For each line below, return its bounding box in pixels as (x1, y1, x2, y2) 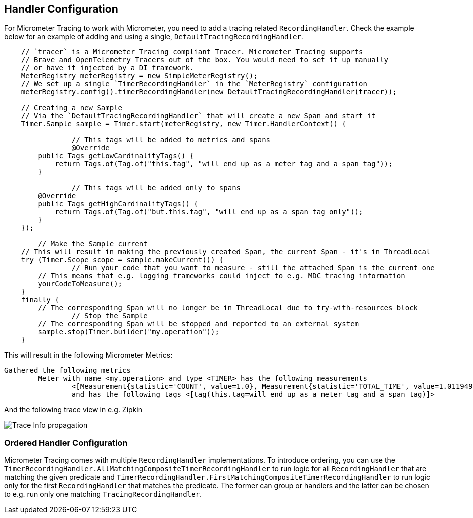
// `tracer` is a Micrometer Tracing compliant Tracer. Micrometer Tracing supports (21, 48, 363, 56)
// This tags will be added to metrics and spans (71, 136, 271, 144)
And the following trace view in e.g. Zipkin (4, 405, 142, 414)
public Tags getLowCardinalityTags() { (38, 152, 194, 160)
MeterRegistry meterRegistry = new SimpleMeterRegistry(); (21, 72, 258, 80)
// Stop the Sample (71, 312, 148, 320)
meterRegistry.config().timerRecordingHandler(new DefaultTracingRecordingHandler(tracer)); (21, 88, 397, 96)
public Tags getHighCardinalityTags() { (38, 200, 198, 208)
